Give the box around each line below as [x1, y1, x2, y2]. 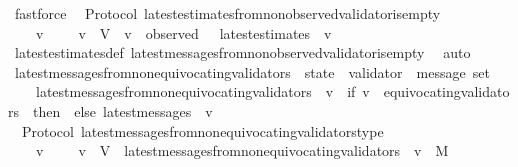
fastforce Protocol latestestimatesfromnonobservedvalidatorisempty [14, 3, 441, 23]
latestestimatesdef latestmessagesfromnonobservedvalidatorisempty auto [14, 42, 471, 63]
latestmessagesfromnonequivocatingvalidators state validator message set [14, 61, 490, 82]
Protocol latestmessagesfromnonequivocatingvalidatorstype [21, 120, 384, 141]
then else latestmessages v [33, 100, 213, 121]
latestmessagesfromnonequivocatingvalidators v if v [35, 81, 370, 102]
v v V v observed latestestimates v [35, 22, 332, 43]
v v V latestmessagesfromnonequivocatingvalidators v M [35, 140, 449, 161]
